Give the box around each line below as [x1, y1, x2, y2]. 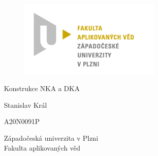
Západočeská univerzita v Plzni [4, 132, 98, 143]
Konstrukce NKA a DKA [4, 83, 80, 94]
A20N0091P [4, 116, 40, 126]
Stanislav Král [4, 99, 47, 110]
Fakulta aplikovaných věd [4, 142, 80, 153]
